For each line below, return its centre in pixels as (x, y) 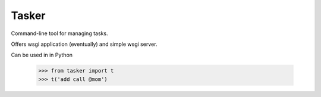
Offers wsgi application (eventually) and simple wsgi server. (84, 44)
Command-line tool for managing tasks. (59, 33)
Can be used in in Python (42, 55)
